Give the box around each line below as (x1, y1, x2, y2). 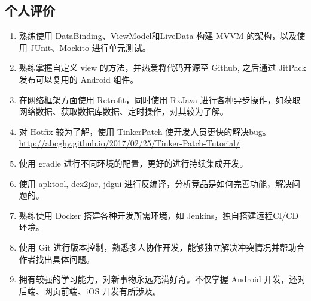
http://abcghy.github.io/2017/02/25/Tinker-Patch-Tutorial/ (19, 137, 240, 149)
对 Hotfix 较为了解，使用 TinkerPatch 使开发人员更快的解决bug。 (19, 125, 271, 137)
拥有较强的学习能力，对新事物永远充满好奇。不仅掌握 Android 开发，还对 (19, 273, 306, 285)
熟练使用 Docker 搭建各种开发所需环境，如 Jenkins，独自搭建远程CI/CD (19, 209, 299, 221)
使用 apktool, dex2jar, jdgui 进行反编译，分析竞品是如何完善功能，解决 (19, 177, 292, 189)
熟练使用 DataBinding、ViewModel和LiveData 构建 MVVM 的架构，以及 (19, 29, 297, 42)
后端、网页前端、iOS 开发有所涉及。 (19, 284, 161, 297)
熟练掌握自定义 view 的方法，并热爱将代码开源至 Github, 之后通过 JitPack (19, 61, 306, 74)
